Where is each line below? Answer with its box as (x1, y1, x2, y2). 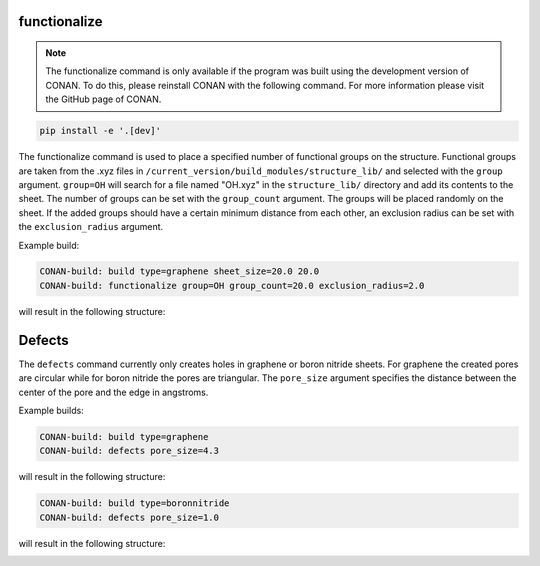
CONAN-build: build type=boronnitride (39, 498, 230, 509)
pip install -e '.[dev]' (39, 125, 162, 137)
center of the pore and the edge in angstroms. (18, 386, 209, 398)
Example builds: (18, 404, 84, 416)
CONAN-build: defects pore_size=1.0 (39, 511, 220, 523)
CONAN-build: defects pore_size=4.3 (39, 445, 220, 457)
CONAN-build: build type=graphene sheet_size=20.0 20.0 (39, 266, 320, 277)
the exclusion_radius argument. (18, 221, 164, 233)
